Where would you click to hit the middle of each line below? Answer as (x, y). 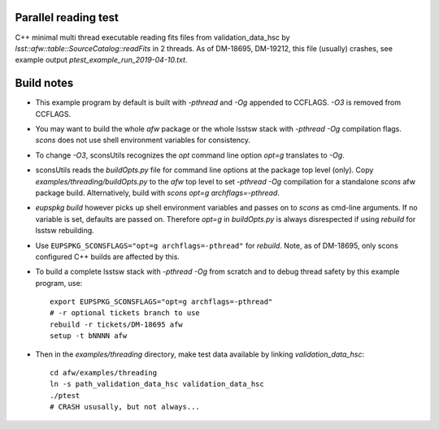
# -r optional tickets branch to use (125, 313)
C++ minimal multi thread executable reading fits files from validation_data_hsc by (152, 37)
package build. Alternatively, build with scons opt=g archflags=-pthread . (158, 193)
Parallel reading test (67, 17)
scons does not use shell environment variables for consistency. (143, 140)
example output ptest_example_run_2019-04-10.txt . (101, 60)
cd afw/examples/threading (104, 373)
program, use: (59, 283)
